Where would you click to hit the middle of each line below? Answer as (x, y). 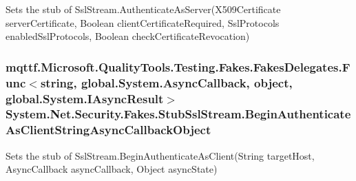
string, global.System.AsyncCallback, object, (166, 82)
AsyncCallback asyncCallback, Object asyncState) (112, 169)
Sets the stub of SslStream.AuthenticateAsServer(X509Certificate (143, 9)
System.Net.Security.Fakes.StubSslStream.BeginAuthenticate (178, 114)
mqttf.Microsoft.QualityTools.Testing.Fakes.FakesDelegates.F (178, 66)
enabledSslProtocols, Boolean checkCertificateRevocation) (128, 36)
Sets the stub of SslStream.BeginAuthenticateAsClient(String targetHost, (160, 155)
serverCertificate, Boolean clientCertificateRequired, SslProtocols (143, 22)
